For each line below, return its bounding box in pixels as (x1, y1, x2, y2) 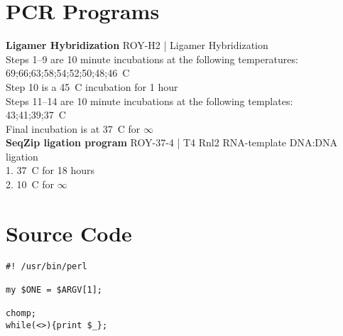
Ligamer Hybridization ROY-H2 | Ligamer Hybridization (6, 38, 268, 53)
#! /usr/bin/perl (6, 261, 87, 271)
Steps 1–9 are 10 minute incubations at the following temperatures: (6, 51, 298, 66)
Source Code (6, 218, 132, 247)
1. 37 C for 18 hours (6, 163, 94, 178)
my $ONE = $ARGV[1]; (6, 285, 103, 296)
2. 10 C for (6, 177, 55, 192)
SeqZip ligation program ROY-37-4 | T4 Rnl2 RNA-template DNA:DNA (6, 135, 337, 150)
